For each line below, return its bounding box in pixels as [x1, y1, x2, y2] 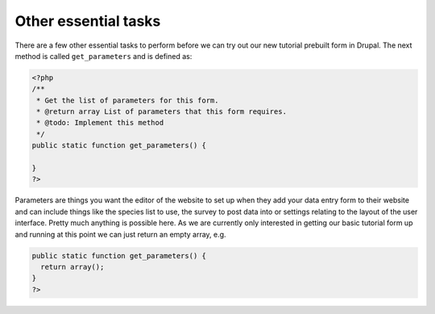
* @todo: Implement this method [36, 118, 164, 128]
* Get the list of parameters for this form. [36, 95, 219, 105]
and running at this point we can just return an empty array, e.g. [14, 229, 226, 239]
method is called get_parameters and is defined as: [14, 51, 193, 61]
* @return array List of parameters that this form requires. [36, 107, 288, 116]
